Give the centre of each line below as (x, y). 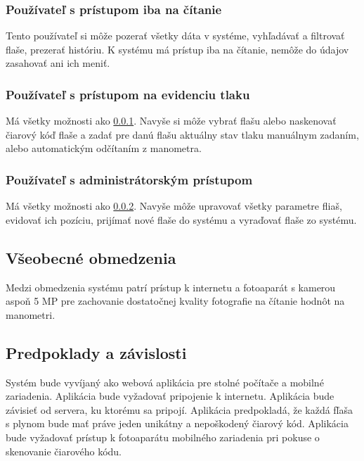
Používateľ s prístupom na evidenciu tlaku (128, 94)
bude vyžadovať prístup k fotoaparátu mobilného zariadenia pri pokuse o (163, 437)
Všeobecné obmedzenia (91, 257)
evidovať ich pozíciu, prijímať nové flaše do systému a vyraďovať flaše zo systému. (181, 219)
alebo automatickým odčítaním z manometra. (104, 148)
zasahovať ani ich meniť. (58, 63)
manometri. (31, 314)
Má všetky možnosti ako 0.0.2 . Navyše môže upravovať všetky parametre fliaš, (174, 206)
